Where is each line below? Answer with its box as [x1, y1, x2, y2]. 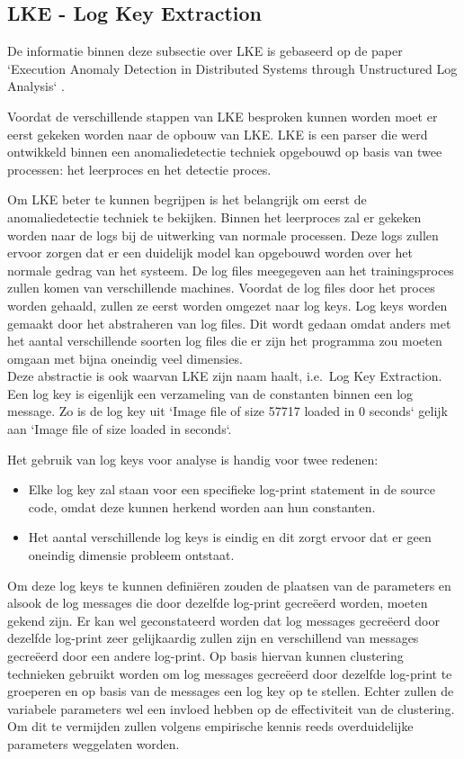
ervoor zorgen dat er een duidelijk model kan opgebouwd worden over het [7, 243, 413, 262]
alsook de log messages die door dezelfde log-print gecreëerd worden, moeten [7, 593, 428, 612]
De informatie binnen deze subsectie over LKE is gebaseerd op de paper [7, 41, 403, 60]
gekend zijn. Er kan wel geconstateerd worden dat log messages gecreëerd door [7, 610, 440, 629]
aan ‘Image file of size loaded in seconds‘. [7, 420, 232, 438]
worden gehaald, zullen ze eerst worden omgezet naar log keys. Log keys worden [7, 295, 448, 314]
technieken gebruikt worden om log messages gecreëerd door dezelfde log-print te [7, 664, 452, 682]
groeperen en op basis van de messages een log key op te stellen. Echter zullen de [7, 682, 454, 700]
